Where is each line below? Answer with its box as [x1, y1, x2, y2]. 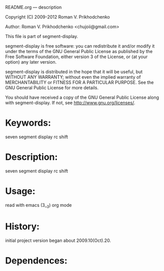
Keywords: [5, 117, 51, 129]
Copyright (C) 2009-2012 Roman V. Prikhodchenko [5, 14, 110, 20]
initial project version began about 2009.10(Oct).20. [5, 237, 111, 243]
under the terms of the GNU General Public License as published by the [5, 49, 153, 54]
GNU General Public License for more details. [5, 85, 99, 91]
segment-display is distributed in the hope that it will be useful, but [5, 69, 143, 75]
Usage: [5, 185, 36, 197]
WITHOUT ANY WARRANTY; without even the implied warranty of [5, 74, 141, 80]
